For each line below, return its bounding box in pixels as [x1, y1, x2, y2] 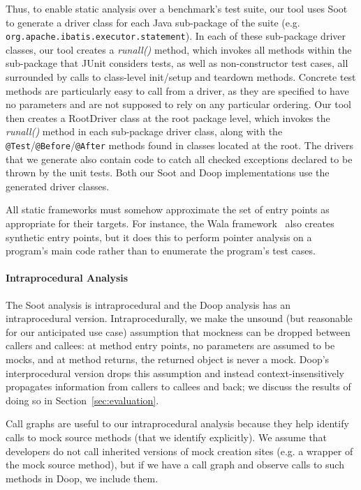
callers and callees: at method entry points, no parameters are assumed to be [6, 338, 335, 353]
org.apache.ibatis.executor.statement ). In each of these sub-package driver [6, 29, 346, 43]
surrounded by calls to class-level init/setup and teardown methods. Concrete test [6, 70, 356, 84]
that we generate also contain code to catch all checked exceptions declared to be [6, 151, 353, 166]
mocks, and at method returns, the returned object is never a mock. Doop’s [6, 351, 330, 366]
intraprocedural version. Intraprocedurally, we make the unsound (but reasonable [6, 311, 353, 326]
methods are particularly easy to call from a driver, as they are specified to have [6, 83, 349, 98]
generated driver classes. [6, 178, 110, 193]
